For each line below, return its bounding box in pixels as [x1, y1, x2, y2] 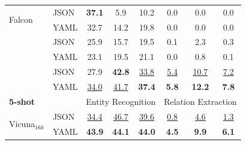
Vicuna [9, 117, 35, 130]
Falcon [9, 13, 33, 26]
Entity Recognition [86, 95, 156, 107]
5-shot [9, 95, 35, 107]
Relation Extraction [164, 95, 237, 107]
